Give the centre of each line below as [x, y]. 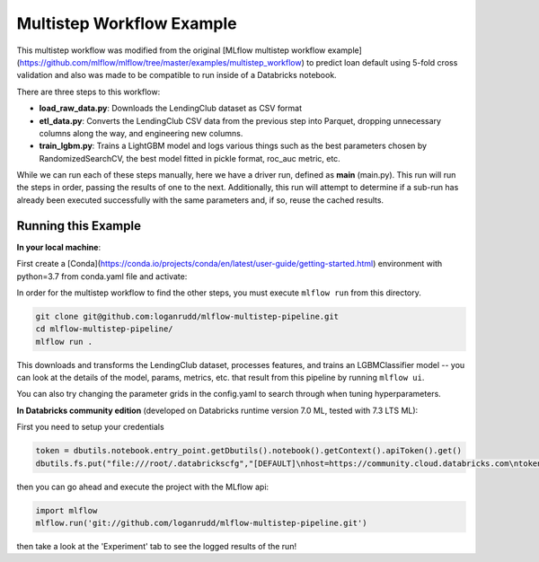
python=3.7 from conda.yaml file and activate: [102, 276]
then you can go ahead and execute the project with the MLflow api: [143, 487]
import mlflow [66, 510]
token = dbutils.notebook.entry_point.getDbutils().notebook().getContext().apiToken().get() [249, 451]
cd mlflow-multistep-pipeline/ [105, 329]
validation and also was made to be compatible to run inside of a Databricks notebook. [177, 75]
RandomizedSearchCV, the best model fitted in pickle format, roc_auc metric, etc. [190, 158]
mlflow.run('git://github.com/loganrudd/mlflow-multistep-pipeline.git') [201, 522]
